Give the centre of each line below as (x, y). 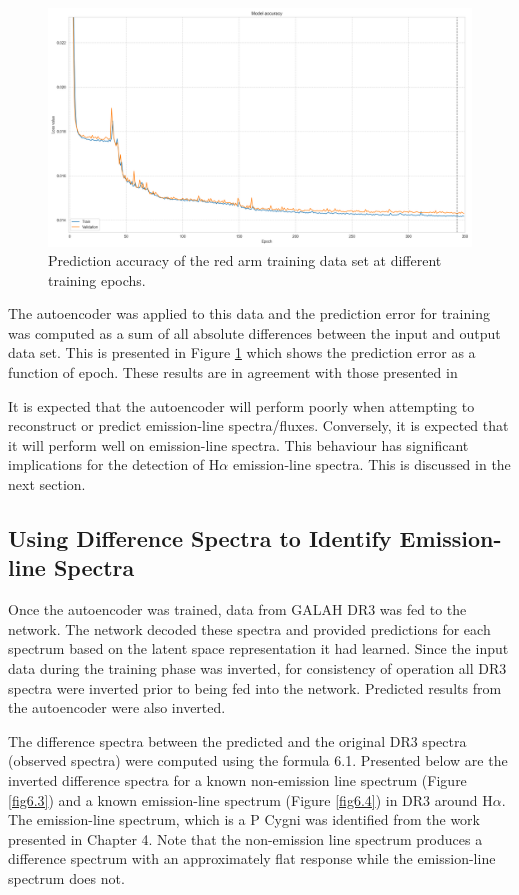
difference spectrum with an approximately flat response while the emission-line (252, 858)
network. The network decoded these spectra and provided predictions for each (249, 628)
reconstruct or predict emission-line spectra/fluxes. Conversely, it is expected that (258, 425)
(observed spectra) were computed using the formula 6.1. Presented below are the (258, 760)
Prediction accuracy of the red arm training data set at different (245, 260)
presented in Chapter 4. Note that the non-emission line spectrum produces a (245, 838)
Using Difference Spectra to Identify (200, 538)
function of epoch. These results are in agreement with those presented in (233, 372)
